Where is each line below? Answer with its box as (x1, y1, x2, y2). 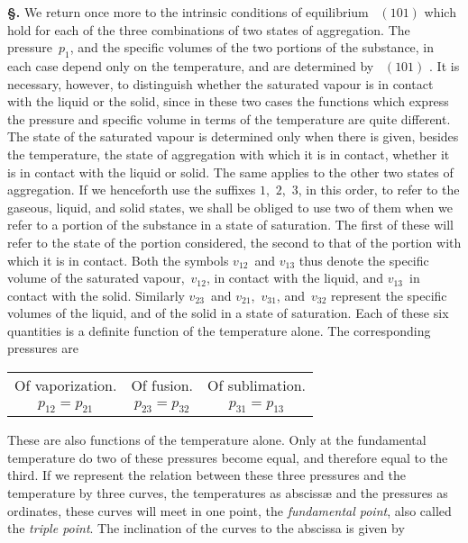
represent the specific (331, 285, 447, 304)
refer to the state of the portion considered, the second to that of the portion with (7, 232, 462, 251)
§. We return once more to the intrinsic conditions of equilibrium (7, 3, 369, 21)
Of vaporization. (14, 375, 117, 396)
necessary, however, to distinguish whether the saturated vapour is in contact (7, 74, 434, 93)
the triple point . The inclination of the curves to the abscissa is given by (7, 519, 405, 538)
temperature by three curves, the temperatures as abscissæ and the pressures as (7, 484, 448, 502)
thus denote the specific (298, 250, 429, 269)
